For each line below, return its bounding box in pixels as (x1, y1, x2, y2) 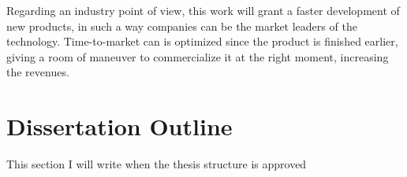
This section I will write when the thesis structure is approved (6, 156, 307, 172)
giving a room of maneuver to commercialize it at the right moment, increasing (6, 48, 389, 65)
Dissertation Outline (6, 110, 233, 142)
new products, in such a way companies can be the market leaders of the (6, 17, 357, 34)
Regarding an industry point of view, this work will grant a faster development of (6, 2, 400, 18)
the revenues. (6, 64, 69, 80)
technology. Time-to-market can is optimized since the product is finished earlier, (6, 33, 398, 50)
